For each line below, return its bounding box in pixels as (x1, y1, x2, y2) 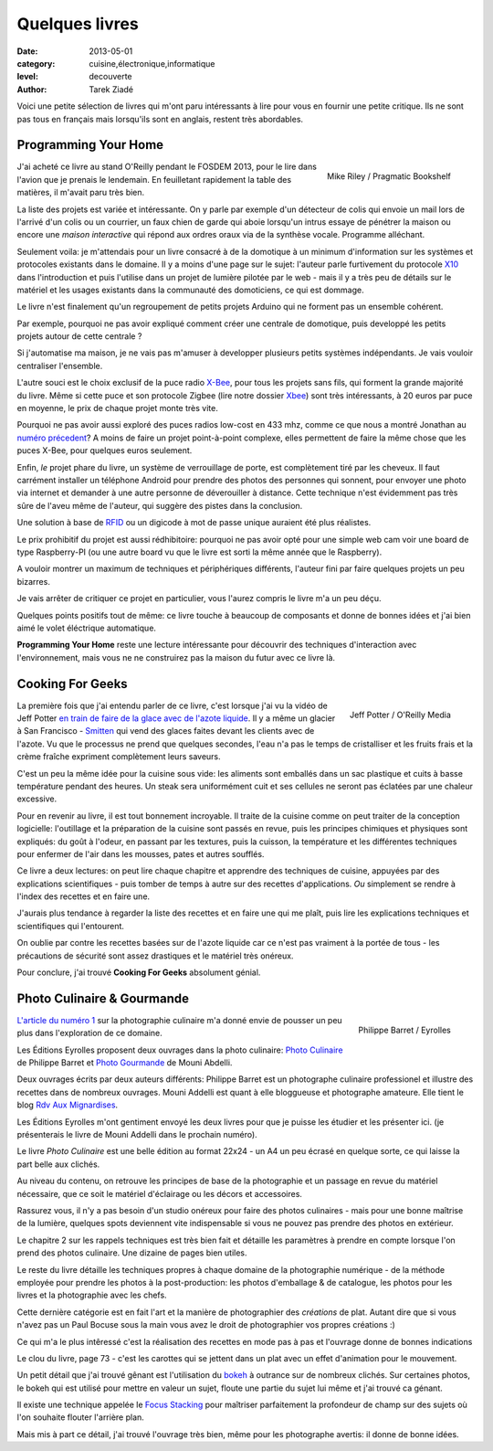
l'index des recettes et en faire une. (16, 891, 151, 902)
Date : (16, 46, 38, 57)
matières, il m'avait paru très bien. (16, 187, 145, 198)
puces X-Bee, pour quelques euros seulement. (16, 445, 193, 456)
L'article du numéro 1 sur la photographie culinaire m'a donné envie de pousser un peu (16, 1014, 342, 1025)
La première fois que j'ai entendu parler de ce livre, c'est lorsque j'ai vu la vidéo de (16, 700, 328, 711)
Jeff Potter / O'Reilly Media (349, 709, 451, 721)
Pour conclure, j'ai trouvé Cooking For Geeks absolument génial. (16, 967, 261, 978)
